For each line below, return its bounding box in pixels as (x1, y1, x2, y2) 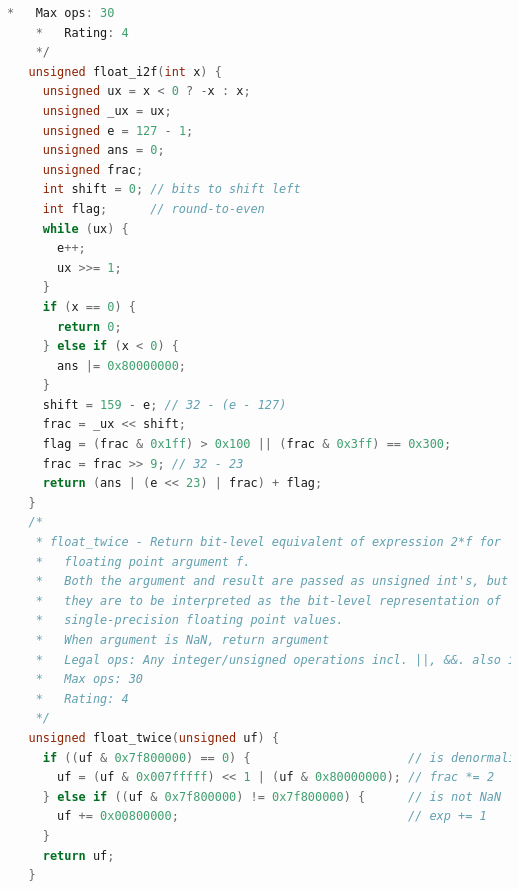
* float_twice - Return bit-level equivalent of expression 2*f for (35, 535, 501, 550)
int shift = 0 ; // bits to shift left (42, 182, 301, 197)
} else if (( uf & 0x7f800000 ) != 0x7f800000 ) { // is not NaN (42, 789, 502, 804)
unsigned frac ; (42, 162, 144, 177)
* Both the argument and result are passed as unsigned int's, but (35, 574, 509, 589)
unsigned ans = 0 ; (42, 143, 165, 158)
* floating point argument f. (35, 554, 251, 569)
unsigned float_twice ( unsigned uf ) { (28, 730, 280, 745)
